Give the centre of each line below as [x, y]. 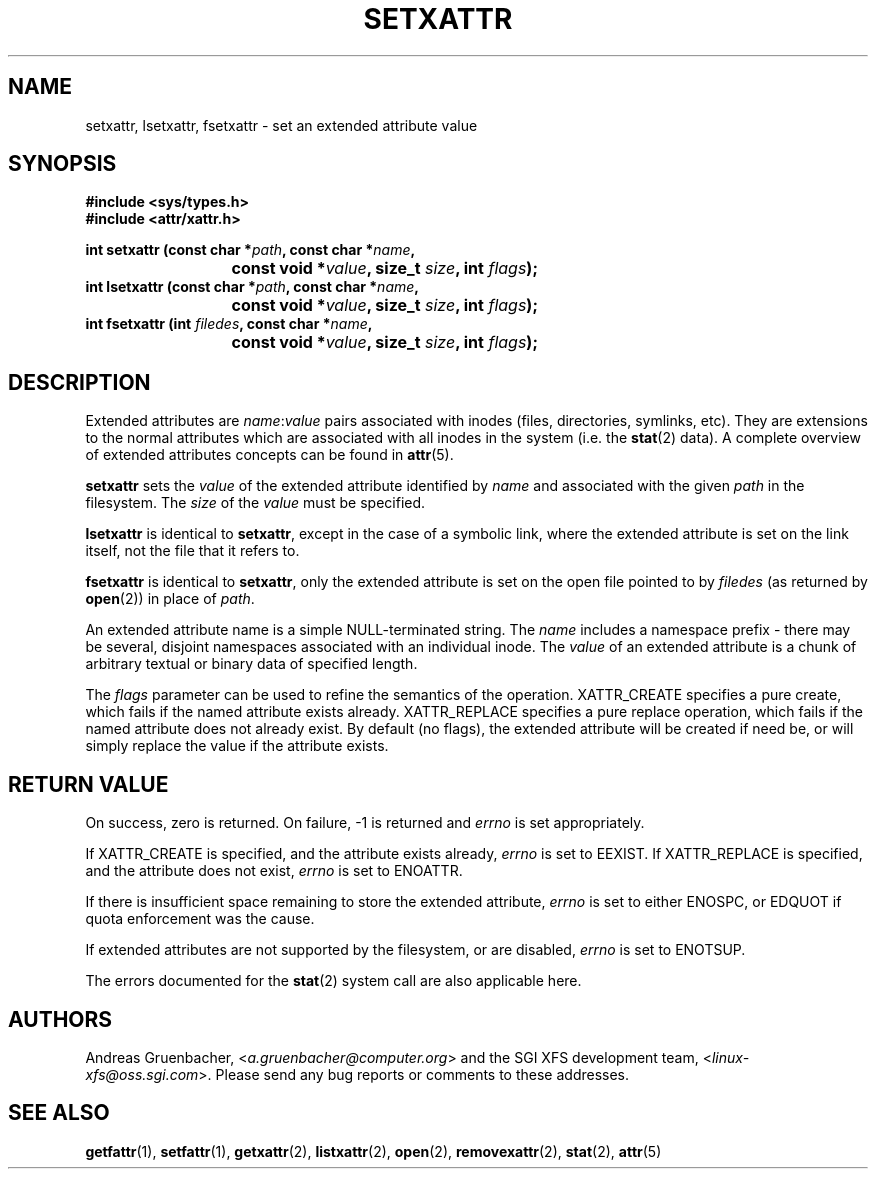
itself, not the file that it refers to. [192, 551]
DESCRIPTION [79, 382]
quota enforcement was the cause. [200, 919]
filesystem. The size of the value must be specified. [255, 503]
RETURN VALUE [88, 784]
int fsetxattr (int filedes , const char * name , [229, 324]
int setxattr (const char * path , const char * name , [250, 250]
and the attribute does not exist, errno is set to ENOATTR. [274, 871]
